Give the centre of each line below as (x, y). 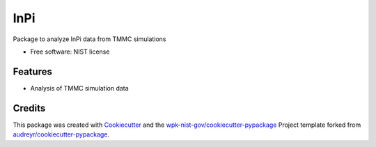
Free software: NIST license (70, 52)
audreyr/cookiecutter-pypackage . (61, 134)
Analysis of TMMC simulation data (79, 88)
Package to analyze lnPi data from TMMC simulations (89, 39)
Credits (29, 108)
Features (32, 71)
